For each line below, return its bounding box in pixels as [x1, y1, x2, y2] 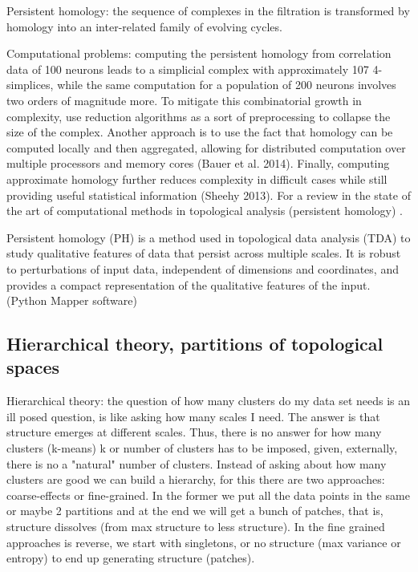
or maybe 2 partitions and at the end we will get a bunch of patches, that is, [6, 502, 384, 519]
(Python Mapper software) [6, 292, 137, 309]
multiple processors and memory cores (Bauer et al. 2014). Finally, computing [6, 155, 390, 172]
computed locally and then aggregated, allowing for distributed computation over [6, 139, 406, 156]
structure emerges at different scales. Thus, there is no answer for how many [6, 424, 382, 440]
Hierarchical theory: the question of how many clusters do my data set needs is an [6, 392, 411, 409]
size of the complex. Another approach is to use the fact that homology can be [6, 124, 393, 140]
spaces [6, 355, 60, 379]
